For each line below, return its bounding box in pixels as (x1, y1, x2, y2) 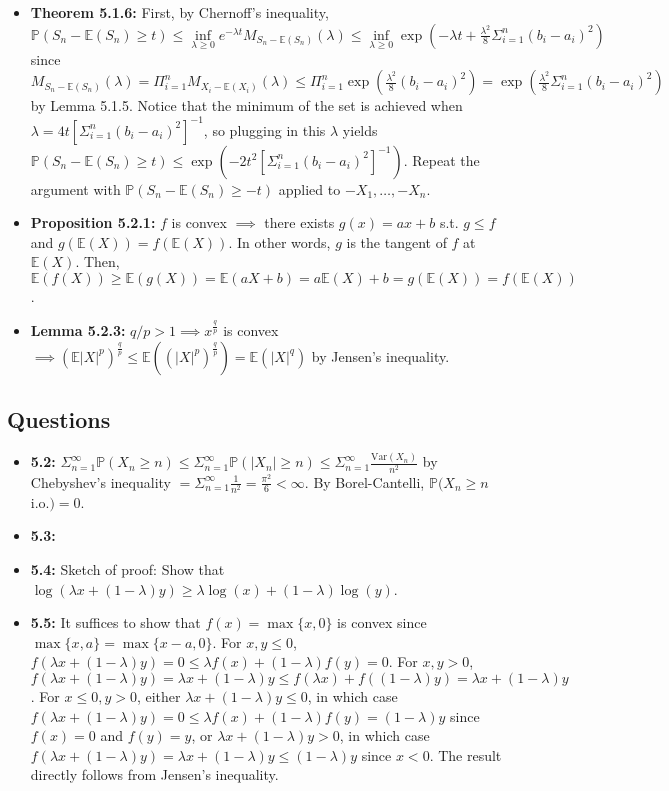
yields (342, 119, 378, 140)
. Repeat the (403, 149, 480, 170)
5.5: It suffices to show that (30, 612, 201, 633)
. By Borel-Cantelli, (304, 471, 425, 492)
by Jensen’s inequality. (311, 345, 450, 366)
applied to (278, 178, 341, 199)
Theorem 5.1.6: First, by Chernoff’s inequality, (30, 2, 329, 22)
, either (136, 685, 181, 706)
